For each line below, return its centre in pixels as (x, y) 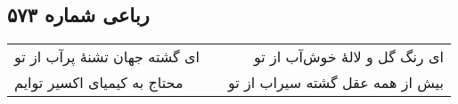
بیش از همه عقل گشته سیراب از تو (335, 83)
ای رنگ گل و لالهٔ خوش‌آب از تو (348, 57)
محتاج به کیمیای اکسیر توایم (99, 83)
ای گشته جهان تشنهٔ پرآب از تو (107, 57)
